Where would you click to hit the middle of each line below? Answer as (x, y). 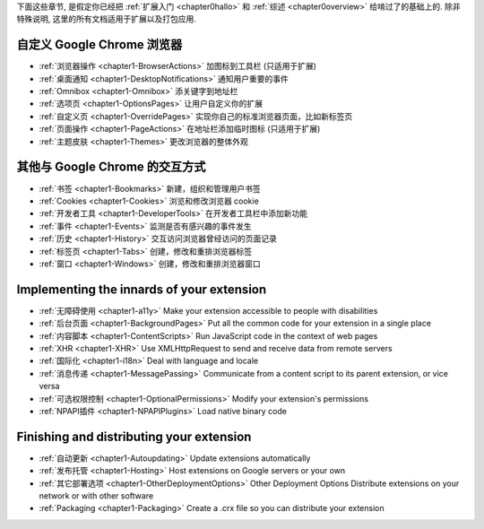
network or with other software (96, 496)
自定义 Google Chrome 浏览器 (99, 45)
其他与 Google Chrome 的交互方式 (111, 167)
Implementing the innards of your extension (142, 289)
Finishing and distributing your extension (134, 436)
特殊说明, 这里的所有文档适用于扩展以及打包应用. (107, 19)
